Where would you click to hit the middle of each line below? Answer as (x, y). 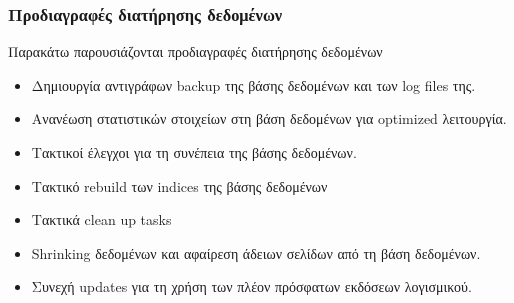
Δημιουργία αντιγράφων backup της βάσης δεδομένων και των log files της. (253, 84)
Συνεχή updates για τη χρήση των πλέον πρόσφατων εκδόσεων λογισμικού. (251, 286)
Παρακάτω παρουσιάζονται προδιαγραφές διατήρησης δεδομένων (195, 51)
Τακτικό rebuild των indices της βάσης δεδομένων (179, 185)
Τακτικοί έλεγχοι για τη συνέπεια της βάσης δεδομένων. (194, 152)
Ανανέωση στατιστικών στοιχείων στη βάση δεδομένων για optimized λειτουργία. (269, 118)
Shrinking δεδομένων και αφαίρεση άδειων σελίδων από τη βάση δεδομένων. (256, 252)
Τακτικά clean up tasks (101, 219)
